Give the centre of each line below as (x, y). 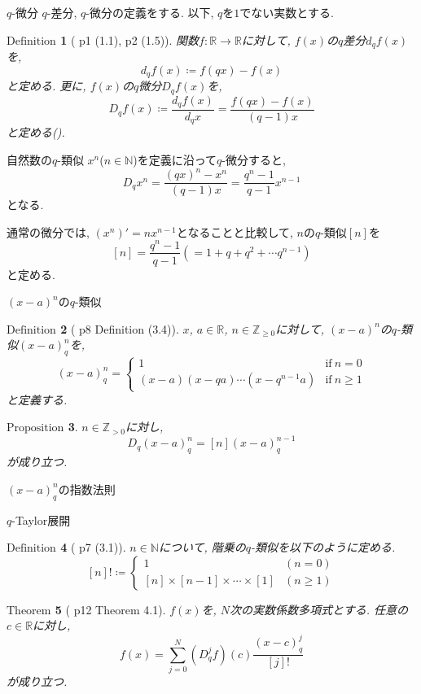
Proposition (35, 428)
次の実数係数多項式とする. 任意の (319, 609)
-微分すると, (254, 160)
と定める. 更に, (46, 86)
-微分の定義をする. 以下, (150, 12)
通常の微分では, (48, 231)
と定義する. (37, 399)
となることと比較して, (235, 231)
